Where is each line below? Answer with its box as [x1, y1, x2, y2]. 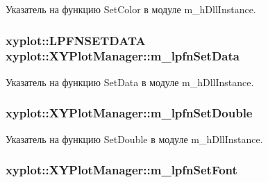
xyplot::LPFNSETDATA [6, 31, 146, 49]
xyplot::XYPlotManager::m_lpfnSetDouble [6, 104, 253, 122]
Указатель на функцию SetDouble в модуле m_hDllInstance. [6, 131, 263, 146]
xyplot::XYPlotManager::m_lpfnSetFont [6, 161, 237, 179]
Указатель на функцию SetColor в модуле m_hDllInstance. [6, 2, 256, 16]
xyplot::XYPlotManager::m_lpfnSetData [6, 47, 240, 65]
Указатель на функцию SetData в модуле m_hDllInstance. [6, 74, 254, 89]
